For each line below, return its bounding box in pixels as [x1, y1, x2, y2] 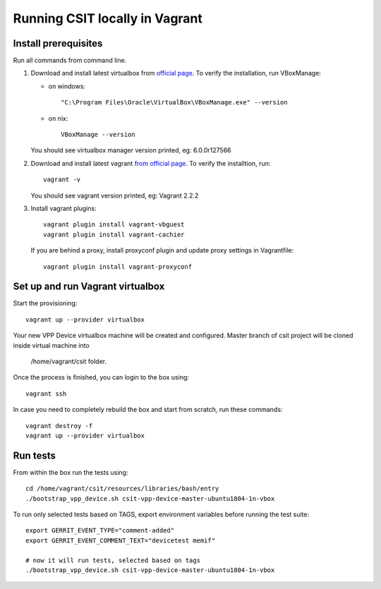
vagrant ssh [25, 389, 67, 398]
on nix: [48, 114, 68, 123]
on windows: [48, 82, 86, 90]
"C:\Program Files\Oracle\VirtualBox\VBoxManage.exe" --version [61, 99, 289, 107]
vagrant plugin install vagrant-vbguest [43, 221, 185, 229]
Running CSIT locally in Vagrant [13, 11, 202, 26]
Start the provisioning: [13, 299, 78, 308]
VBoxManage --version [61, 130, 135, 139]
